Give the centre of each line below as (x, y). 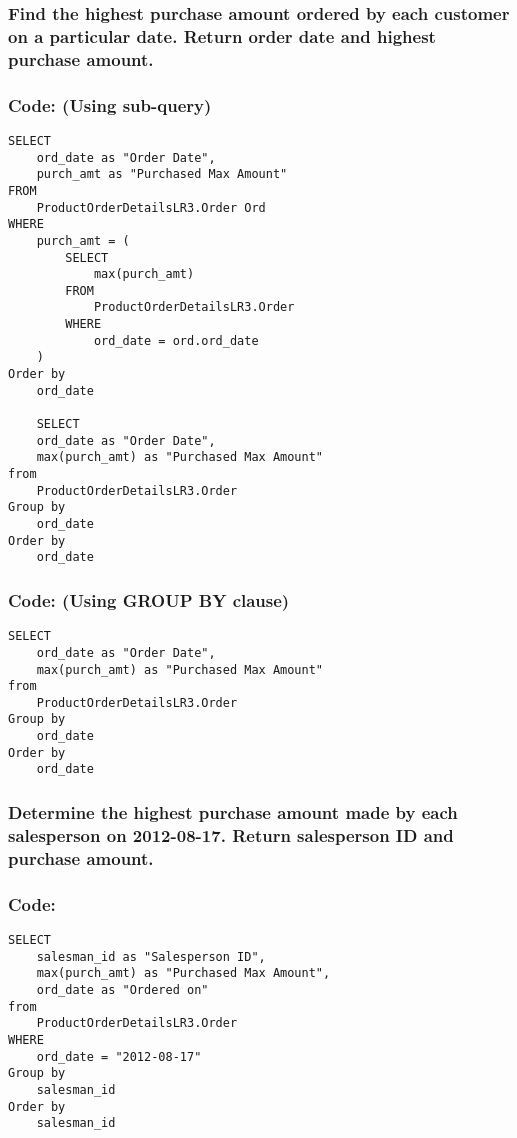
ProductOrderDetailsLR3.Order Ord (151, 207)
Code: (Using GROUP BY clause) (149, 599)
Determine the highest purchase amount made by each (233, 812)
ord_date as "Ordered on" (122, 989)
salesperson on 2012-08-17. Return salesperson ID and (231, 834)
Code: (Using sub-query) (110, 104)
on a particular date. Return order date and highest (222, 35)
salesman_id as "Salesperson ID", (151, 956)
